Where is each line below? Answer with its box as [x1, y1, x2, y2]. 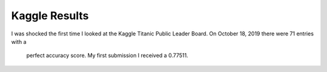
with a [11, 38, 27, 45]
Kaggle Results [11, 9, 89, 22]
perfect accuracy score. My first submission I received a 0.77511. [26, 52, 188, 59]
